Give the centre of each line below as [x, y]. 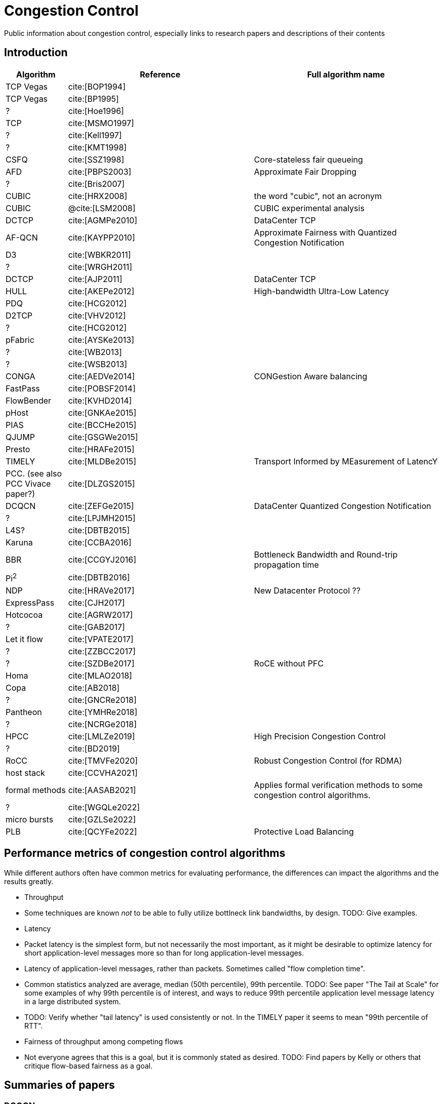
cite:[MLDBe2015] [102, 461]
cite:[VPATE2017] [101, 639]
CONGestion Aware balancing [311, 376]
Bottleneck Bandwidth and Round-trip [326, 554]
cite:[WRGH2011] [100, 267]
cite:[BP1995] [93, 98]
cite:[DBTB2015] [99, 530]
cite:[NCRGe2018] [102, 724]
